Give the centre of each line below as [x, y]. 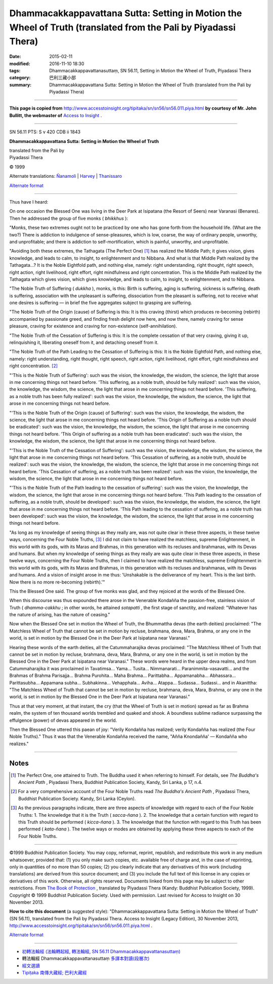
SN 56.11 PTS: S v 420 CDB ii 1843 [45, 132]
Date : [15, 57]
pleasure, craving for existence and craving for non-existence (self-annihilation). [93, 326]
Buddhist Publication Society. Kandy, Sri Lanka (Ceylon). [77, 799]
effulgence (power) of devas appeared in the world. [63, 720]
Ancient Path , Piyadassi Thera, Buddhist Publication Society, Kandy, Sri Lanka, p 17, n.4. [110, 782]
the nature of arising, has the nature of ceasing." [60, 615]
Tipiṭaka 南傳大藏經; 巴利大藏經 [54, 973]
